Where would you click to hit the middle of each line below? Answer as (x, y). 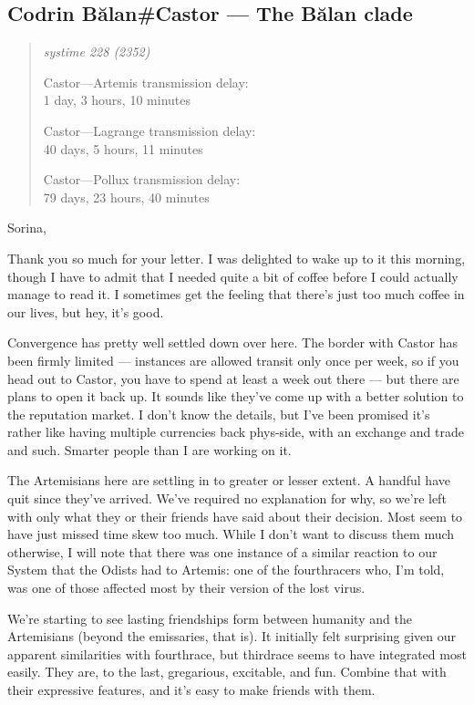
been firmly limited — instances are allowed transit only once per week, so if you (233, 360)
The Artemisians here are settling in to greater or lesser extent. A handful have (229, 480)
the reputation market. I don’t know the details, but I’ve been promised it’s (219, 414)
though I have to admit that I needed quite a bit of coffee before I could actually (233, 276)
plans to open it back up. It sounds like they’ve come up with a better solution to (236, 396)
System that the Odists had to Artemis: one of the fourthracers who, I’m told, (226, 570)
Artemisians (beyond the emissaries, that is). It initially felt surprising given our (232, 636)
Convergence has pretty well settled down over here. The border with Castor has (233, 342)
